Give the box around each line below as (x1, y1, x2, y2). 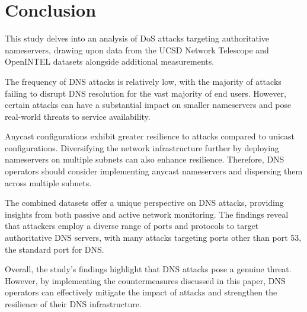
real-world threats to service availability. (5, 110, 151, 122)
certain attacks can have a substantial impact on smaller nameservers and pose (5, 98, 292, 111)
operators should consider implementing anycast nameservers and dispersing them (5, 165, 303, 177)
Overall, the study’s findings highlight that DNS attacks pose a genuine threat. (5, 263, 292, 275)
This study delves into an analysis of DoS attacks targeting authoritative (5, 32, 270, 44)
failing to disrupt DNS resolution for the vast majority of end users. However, (5, 87, 286, 99)
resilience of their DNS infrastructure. (5, 298, 142, 310)
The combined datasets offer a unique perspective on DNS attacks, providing (5, 196, 284, 209)
